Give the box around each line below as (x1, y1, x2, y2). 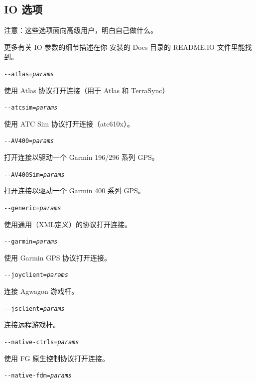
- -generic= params (4, 204, 61, 212)
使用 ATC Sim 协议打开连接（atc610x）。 (4, 118, 134, 128)
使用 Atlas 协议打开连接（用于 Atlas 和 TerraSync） (4, 85, 169, 95)
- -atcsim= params (4, 104, 58, 112)
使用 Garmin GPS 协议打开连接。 (4, 252, 112, 262)
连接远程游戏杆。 (4, 319, 60, 330)
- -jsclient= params (4, 305, 65, 312)
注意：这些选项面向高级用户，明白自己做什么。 (4, 25, 157, 35)
